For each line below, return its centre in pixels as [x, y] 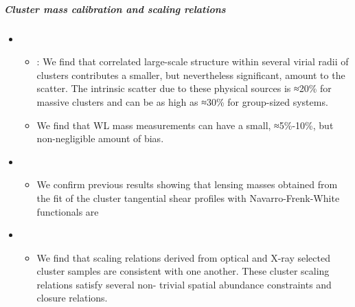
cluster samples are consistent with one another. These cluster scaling [183, 271]
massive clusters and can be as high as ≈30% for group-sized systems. [182, 101]
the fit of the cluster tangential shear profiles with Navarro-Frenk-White [188, 197]
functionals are [68, 211]
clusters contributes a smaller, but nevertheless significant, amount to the [191, 75]
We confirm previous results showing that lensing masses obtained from [187, 184]
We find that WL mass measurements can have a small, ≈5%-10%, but [185, 125]
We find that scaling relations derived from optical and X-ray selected [183, 257]
